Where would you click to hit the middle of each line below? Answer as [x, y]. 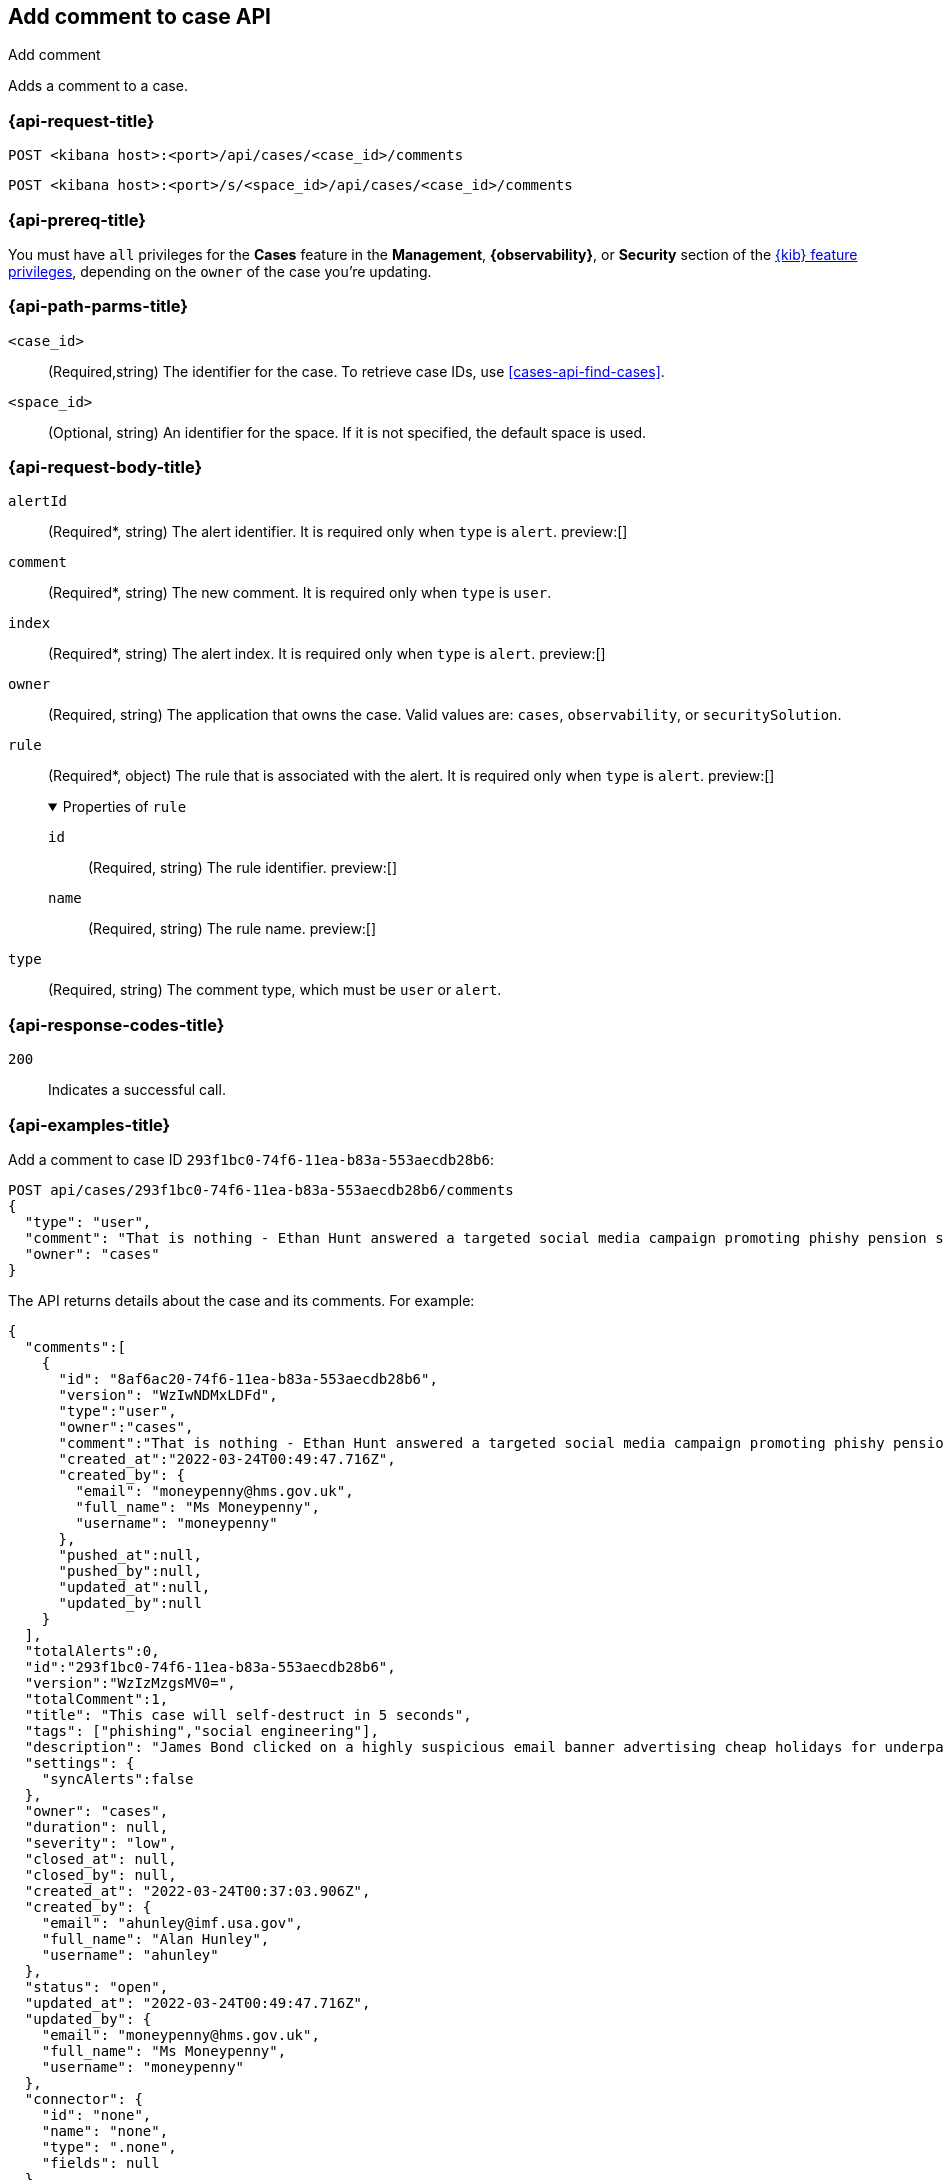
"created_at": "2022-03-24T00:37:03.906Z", [197, 1890]
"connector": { [83, 2098]
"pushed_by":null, [130, 1570]
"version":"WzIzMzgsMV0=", [130, 1682]
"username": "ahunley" [130, 1954]
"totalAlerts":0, [92, 1650]
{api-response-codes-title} [116, 1024]
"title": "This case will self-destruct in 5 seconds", [248, 1714]
